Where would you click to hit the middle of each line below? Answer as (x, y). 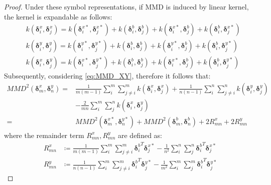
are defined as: (140, 135)
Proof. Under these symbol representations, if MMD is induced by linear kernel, (126, 6)
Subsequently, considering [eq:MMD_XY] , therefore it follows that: (107, 76)
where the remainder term (44, 135)
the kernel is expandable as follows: (58, 16)
